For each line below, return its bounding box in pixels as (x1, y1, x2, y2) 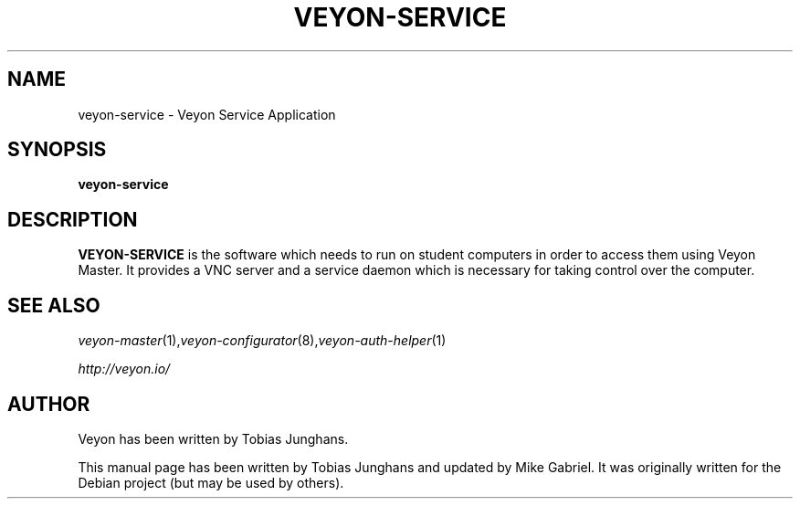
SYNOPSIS (7, 138, 107, 162)
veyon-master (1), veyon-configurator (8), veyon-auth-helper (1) (78, 332, 447, 349)
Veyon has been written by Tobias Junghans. (78, 430, 349, 447)
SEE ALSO (7, 293, 100, 317)
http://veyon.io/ (78, 361, 171, 377)
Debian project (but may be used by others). (78, 474, 344, 490)
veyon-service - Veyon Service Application (78, 106, 336, 122)
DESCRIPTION (7, 207, 138, 231)
